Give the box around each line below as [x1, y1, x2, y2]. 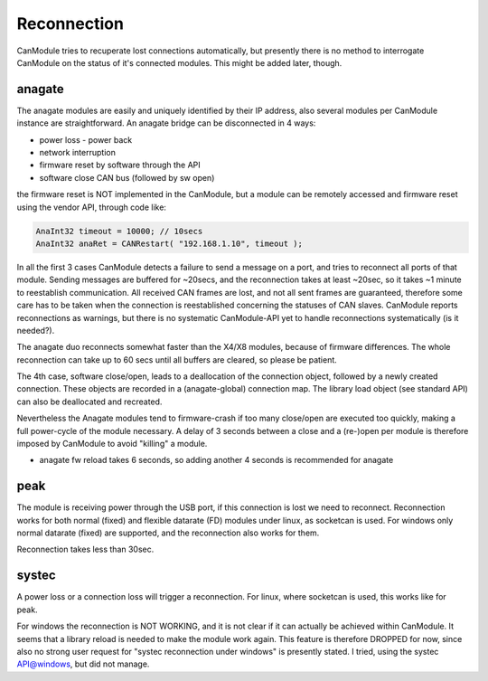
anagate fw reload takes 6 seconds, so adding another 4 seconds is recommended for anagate [39, 455, 394, 466]
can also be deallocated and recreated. [16, 396, 163, 407]
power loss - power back [39, 134, 133, 145]
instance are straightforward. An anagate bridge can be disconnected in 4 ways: [16, 118, 316, 128]
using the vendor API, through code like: [16, 202, 167, 213]
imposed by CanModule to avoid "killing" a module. [16, 439, 208, 449]
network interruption [39, 147, 117, 158]
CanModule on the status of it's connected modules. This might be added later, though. [16, 57, 343, 68]
